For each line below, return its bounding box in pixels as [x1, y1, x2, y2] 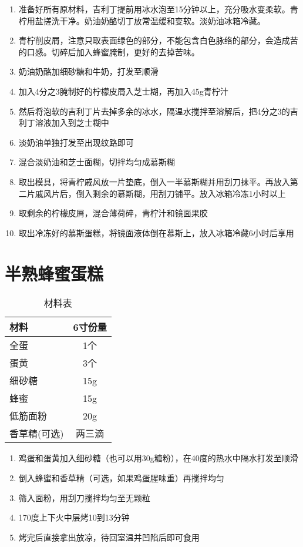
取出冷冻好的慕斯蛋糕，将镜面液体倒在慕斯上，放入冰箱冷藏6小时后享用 [18, 226, 294, 239]
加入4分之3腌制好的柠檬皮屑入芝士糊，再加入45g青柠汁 [18, 85, 228, 97]
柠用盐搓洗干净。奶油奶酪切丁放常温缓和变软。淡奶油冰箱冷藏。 [18, 14, 265, 26]
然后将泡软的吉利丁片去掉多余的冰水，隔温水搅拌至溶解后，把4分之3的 [18, 105, 290, 117]
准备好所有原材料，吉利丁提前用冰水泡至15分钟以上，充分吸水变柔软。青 [18, 3, 298, 15]
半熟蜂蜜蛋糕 [5, 261, 104, 285]
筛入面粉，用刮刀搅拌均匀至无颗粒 [18, 491, 150, 504]
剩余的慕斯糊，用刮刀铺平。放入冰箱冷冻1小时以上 [92, 187, 286, 199]
